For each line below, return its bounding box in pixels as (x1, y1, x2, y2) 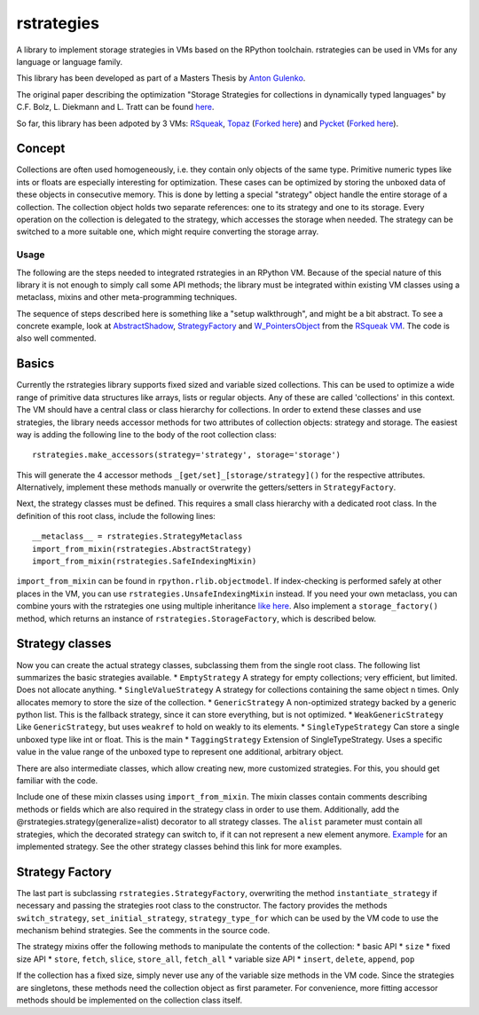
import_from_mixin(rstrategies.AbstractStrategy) (32, 544, 253, 554)
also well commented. (16, 333, 97, 343)
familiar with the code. (16, 775, 98, 786)
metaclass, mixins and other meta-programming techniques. (16, 292, 238, 303)
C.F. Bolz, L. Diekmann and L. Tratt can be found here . (16, 102, 215, 113)
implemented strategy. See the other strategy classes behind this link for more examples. (16, 841, 342, 852)
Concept (16, 141, 66, 156)
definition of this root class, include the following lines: (16, 510, 216, 521)
